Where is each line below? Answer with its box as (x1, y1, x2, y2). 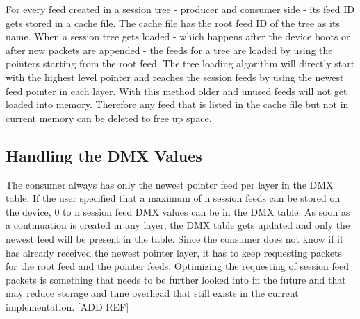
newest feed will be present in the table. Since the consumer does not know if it (6, 231, 344, 245)
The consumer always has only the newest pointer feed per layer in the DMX (6, 177, 334, 191)
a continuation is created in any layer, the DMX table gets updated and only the (6, 218, 350, 232)
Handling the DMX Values (6, 144, 202, 166)
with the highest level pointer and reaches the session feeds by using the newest (6, 69, 344, 84)
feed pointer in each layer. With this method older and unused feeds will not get (6, 83, 347, 98)
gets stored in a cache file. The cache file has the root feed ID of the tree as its (6, 15, 340, 30)
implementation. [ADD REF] (6, 299, 129, 313)
